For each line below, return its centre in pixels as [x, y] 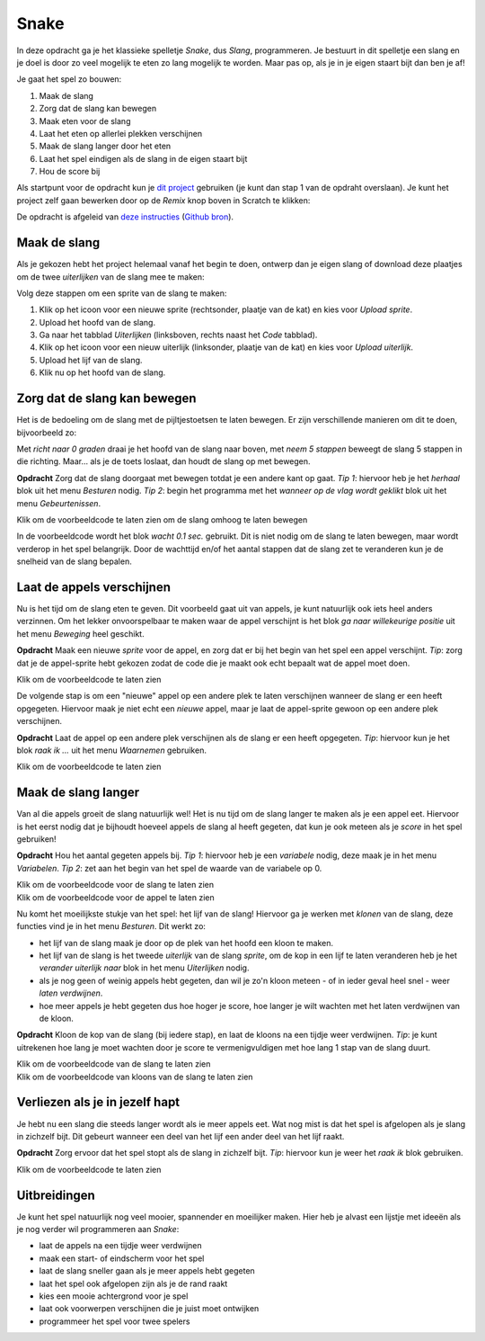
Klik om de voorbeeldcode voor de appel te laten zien [115, 897]
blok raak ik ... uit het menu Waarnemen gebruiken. [111, 750]
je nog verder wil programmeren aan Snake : [98, 1229]
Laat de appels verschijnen [93, 587]
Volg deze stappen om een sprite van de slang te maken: [122, 293]
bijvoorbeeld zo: [46, 433]
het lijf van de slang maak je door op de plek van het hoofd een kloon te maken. [186, 943]
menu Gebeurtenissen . [59, 503]
